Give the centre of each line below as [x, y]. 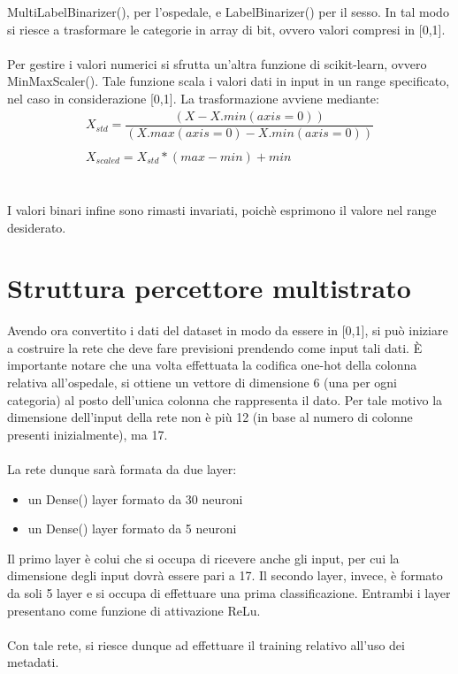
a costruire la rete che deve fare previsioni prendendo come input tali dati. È [215, 347]
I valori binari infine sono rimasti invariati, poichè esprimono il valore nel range [222, 209]
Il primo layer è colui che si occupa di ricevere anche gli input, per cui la [203, 558]
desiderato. [37, 227]
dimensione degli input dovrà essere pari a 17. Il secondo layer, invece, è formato [225, 575]
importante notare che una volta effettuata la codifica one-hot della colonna [212, 365]
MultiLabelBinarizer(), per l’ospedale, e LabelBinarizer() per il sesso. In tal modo [228, 11]
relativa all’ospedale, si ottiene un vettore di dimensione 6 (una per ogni [202, 382]
